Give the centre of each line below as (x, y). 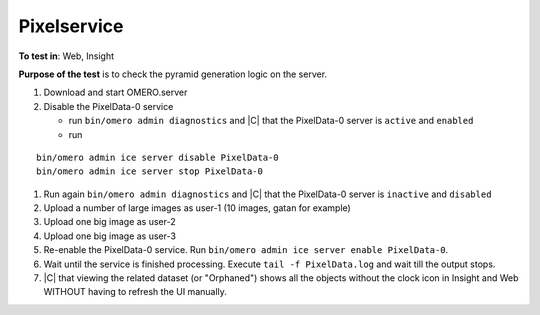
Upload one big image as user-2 (109, 222)
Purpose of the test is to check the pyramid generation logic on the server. (173, 74)
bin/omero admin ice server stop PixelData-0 (150, 171)
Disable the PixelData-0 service (108, 106)
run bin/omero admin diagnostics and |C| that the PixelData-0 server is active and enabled (271, 121)
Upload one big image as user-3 (110, 236)
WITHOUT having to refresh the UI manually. (135, 292)
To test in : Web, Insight (66, 56)
